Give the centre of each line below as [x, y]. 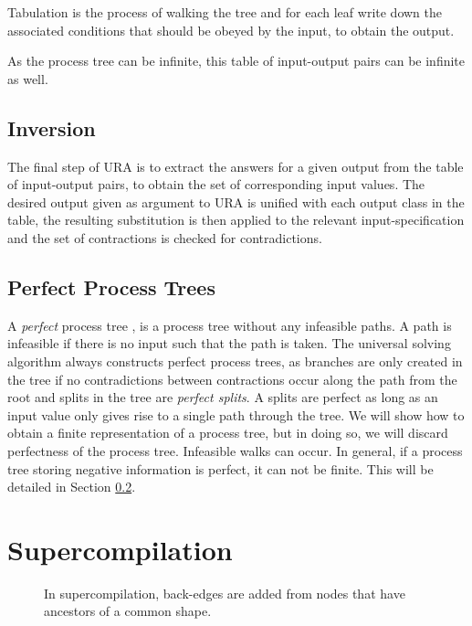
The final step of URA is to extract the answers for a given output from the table [236, 166]
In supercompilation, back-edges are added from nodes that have [225, 593]
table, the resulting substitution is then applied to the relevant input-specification [236, 220]
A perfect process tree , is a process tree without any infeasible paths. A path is [230, 325]
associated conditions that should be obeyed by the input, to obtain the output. [231, 30]
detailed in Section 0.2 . [72, 487]
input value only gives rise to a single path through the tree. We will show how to [236, 414]
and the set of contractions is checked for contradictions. [165, 237]
